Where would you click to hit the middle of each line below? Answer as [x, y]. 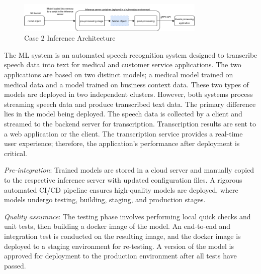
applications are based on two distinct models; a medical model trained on [119, 75]
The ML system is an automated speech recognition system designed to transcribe [131, 54]
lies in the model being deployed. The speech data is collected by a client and [123, 114]
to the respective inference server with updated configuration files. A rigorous [123, 180]
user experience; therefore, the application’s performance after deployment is [122, 143]
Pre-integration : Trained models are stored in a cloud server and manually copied [129, 170]
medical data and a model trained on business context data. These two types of [126, 84]
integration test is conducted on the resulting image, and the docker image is [122, 236]
